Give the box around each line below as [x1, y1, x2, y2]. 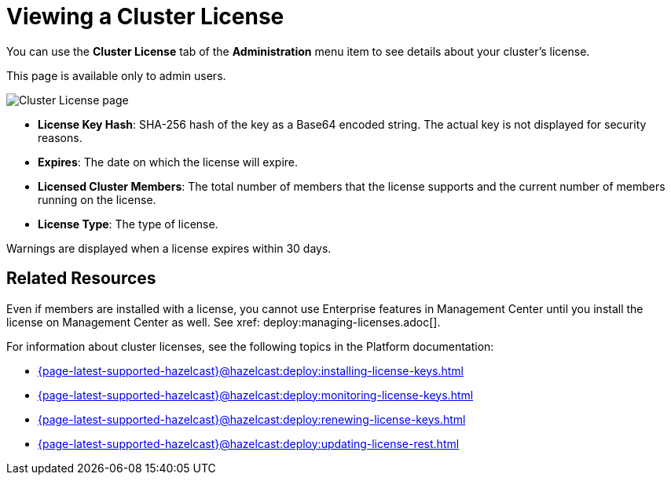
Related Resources [6, 268, 156, 289]
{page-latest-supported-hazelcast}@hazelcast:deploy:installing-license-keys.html [38, 363, 464, 377]
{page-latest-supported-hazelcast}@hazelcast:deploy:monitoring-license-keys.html [38, 388, 474, 402]
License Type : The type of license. [38, 217, 218, 231]
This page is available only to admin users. [6, 68, 226, 82]
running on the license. [38, 192, 156, 206]
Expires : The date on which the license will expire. [38, 155, 299, 169]
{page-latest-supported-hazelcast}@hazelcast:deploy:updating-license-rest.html [38, 436, 460, 450]
